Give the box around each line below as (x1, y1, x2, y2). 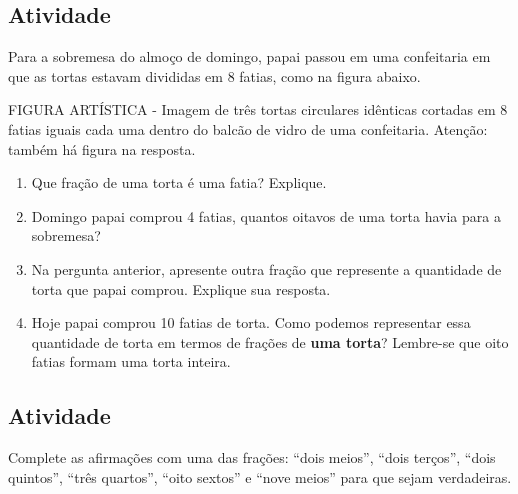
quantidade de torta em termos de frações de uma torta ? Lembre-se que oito (31, 331, 509, 352)
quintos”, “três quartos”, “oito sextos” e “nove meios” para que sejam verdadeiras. (8, 466, 512, 487)
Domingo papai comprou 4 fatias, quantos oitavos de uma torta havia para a (31, 205, 501, 226)
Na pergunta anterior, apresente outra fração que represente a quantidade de (31, 258, 502, 279)
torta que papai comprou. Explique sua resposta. (31, 278, 331, 299)
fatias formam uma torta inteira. (31, 351, 231, 372)
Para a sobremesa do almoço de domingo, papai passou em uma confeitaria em (8, 46, 491, 67)
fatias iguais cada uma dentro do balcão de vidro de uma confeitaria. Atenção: (8, 118, 488, 139)
